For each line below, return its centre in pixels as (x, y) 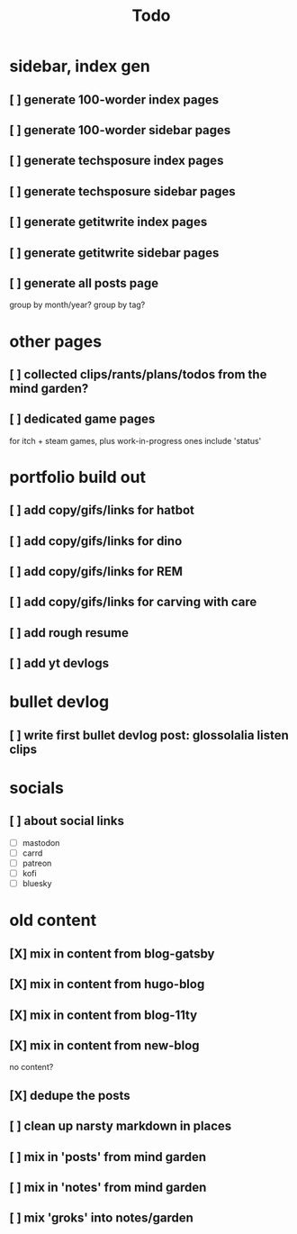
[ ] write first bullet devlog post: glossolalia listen (149, 735)
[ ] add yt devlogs (59, 663)
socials (37, 788)
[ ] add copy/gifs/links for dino (96, 541)
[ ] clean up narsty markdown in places (121, 1126)
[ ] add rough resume (69, 633)
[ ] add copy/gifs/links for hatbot (102, 510)
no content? (31, 1067)
